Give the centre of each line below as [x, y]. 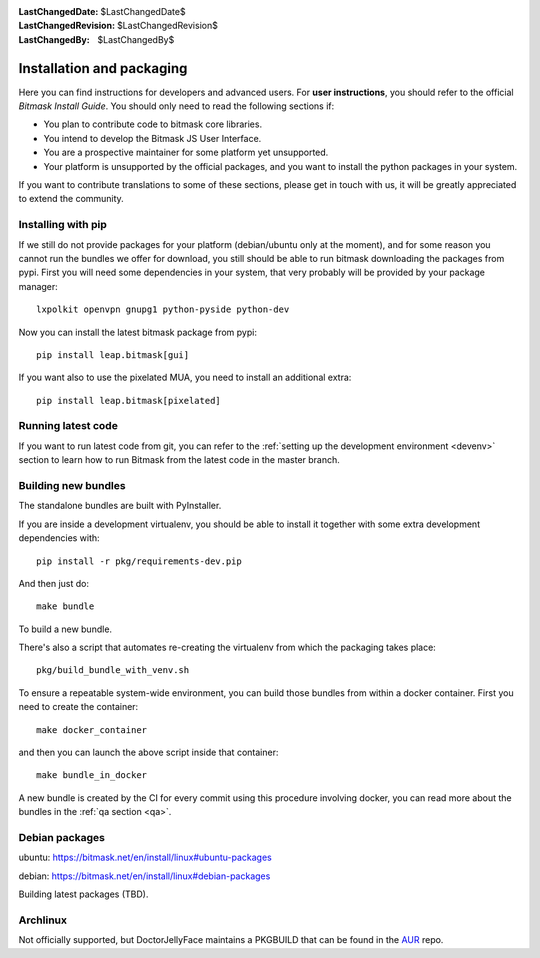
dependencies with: [59, 538]
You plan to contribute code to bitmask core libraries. [153, 124]
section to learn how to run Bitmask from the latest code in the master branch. [179, 460]
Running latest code [68, 426]
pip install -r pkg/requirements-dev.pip [139, 561]
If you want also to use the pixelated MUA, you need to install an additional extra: [185, 377]
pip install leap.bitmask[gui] [113, 354]
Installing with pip [62, 225]
